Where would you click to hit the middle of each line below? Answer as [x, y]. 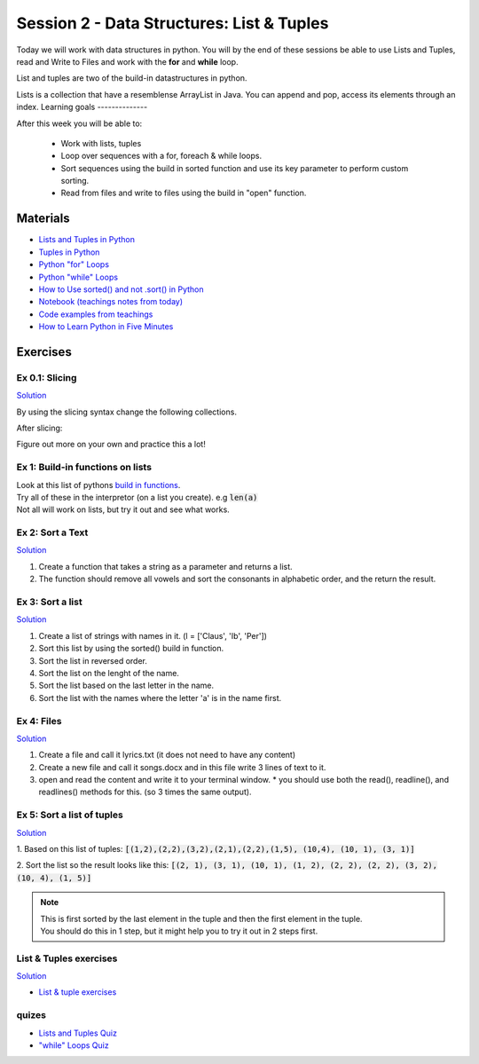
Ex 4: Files [39, 721]
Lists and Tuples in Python [86, 240]
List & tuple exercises [78, 992]
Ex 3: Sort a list [50, 602]
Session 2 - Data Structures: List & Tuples [173, 23]
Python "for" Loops [74, 264]
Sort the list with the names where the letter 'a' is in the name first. [160, 698]
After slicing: [39, 428]
